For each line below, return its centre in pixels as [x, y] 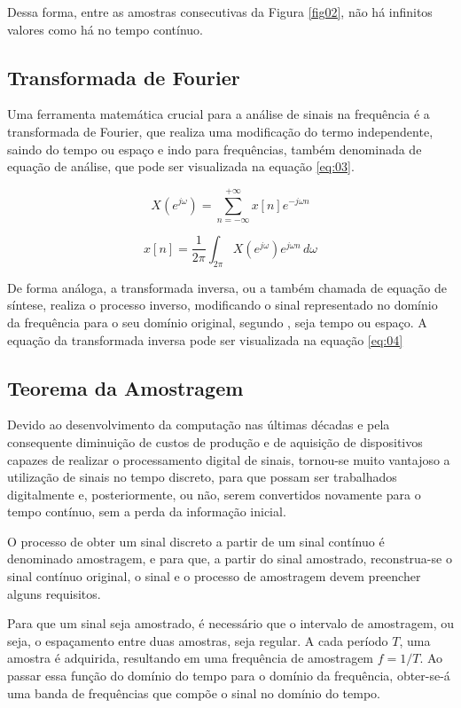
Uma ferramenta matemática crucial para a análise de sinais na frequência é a [219, 114]
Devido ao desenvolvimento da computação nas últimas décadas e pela [199, 425]
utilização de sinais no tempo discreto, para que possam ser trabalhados [202, 477]
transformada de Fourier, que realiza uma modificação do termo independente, [220, 131]
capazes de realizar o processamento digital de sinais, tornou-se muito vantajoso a [229, 459]
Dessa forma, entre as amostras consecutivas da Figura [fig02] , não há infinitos [220, 12]
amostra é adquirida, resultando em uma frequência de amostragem [191, 658]
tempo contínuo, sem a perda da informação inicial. [147, 511]
